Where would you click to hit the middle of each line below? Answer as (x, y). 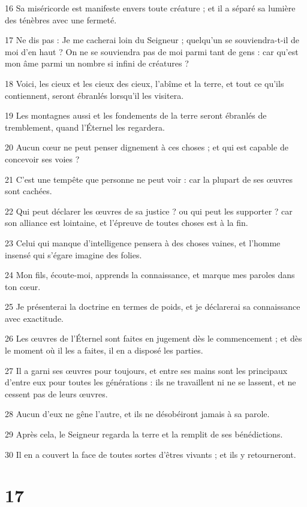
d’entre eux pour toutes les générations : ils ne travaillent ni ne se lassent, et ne (151, 382)
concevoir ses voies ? (42, 159)
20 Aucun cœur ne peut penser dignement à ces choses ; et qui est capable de (147, 147)
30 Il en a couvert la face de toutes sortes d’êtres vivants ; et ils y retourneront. (151, 454)
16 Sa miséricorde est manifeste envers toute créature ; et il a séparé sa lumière (150, 8)
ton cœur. (23, 286)
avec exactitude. (34, 318)
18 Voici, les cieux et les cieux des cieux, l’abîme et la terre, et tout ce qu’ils (145, 83)
